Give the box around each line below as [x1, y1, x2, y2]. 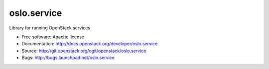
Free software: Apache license [21, 34, 85, 40]
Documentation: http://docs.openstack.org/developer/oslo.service [21, 41, 158, 47]
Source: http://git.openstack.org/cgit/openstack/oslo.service [21, 48, 146, 54]
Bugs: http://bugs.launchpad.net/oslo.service [21, 55, 115, 61]
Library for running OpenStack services [9, 25, 91, 31]
